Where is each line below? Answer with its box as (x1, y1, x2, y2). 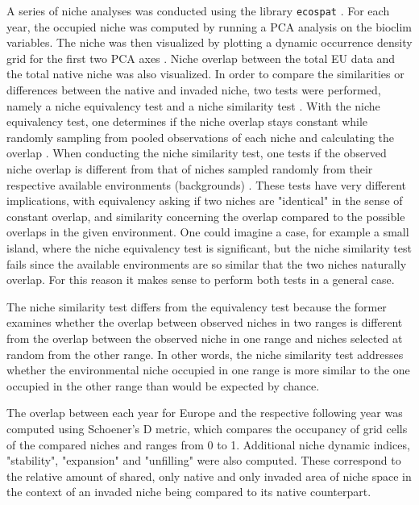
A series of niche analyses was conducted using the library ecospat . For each (6, 2, 390, 19)
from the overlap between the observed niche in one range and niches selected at (6, 329, 403, 346)
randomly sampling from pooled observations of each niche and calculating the (6, 128, 395, 145)
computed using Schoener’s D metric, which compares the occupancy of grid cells (6, 419, 408, 436)
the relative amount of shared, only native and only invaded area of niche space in (6, 467, 412, 484)
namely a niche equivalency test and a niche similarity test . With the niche (6, 97, 380, 114)
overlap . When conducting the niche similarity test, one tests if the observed (6, 144, 387, 161)
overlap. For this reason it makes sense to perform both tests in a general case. (6, 271, 395, 288)
